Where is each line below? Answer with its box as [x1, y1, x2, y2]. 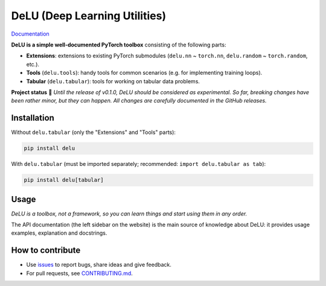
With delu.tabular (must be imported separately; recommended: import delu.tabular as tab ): [11, 160, 266, 168]
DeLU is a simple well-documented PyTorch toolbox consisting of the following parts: [11, 41, 226, 48]
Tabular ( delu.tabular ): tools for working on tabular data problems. [26, 77, 200, 84]
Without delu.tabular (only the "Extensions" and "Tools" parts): [11, 129, 176, 136]
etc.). [26, 60, 39, 68]
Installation [11, 113, 54, 123]
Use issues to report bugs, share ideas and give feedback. [26, 261, 171, 269]
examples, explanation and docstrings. [11, 229, 107, 237]
